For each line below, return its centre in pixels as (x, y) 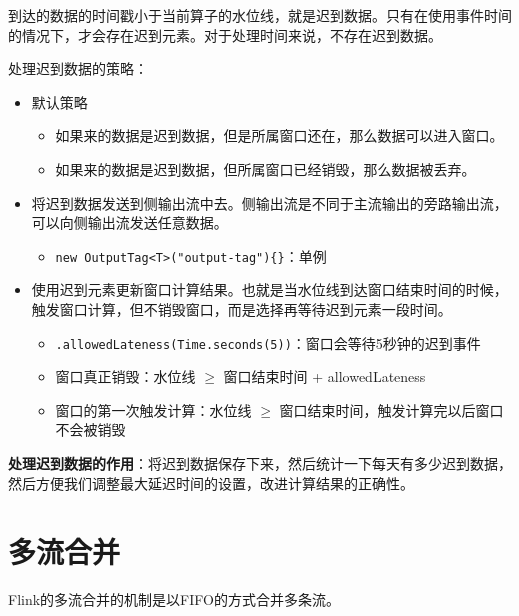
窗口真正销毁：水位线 (125, 376)
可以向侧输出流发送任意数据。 (129, 222)
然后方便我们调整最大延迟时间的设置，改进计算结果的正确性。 (211, 482)
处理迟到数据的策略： (78, 68)
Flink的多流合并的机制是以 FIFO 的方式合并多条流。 (174, 599)
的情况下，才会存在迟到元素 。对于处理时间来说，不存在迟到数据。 (225, 34)
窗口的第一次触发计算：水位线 (153, 409)
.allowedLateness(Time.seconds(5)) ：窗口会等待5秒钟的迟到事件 (268, 342)
